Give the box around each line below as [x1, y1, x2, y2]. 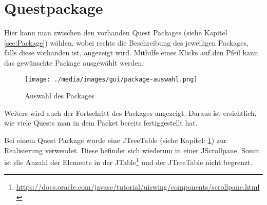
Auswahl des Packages [25, 90, 94, 101]
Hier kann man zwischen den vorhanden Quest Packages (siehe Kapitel [4, 27, 227, 38]
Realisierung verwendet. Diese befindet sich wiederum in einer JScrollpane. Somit [4, 145, 260, 155]
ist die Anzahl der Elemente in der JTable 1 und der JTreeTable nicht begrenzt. [4, 155, 253, 167]
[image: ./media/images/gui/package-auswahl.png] [25, 75, 198, 83]
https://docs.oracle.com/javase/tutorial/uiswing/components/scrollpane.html [16, 181, 260, 192]
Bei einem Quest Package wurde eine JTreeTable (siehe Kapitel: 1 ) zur [4, 134, 227, 145]
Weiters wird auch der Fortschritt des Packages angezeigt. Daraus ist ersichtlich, [4, 107, 257, 118]
